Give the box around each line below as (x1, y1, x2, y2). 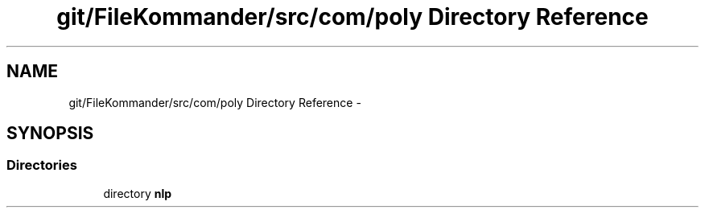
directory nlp (103, 186, 172, 200)
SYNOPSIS (6, 123, 94, 144)
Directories (6, 157, 77, 174)
